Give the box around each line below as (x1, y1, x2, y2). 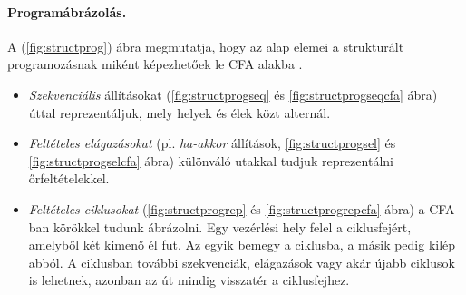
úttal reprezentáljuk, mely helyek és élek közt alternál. (28, 103, 331, 122)
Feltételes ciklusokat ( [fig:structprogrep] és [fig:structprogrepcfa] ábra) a (28, 199, 425, 218)
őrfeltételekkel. (28, 169, 110, 188)
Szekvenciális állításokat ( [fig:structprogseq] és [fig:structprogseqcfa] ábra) (28, 84, 438, 103)
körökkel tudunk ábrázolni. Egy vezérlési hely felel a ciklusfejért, (53, 217, 412, 236)
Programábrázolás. (7, 2, 127, 21)
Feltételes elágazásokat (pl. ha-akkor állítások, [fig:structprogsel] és (28, 133, 396, 152)
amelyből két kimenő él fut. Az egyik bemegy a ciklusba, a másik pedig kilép (28, 235, 456, 254)
